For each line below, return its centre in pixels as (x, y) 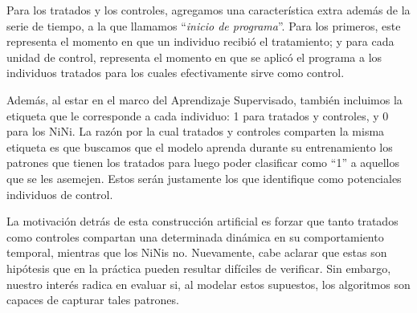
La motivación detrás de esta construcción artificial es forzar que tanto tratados (202, 221)
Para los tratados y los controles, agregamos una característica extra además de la (208, 10)
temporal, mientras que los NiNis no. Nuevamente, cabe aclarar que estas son (197, 252)
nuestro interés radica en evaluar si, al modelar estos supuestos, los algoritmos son (208, 284)
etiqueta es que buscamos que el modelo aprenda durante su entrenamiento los (200, 146)
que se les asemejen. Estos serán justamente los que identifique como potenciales (204, 178)
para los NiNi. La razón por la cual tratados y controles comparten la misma (196, 131)
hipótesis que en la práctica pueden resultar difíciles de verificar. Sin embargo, (199, 268)
